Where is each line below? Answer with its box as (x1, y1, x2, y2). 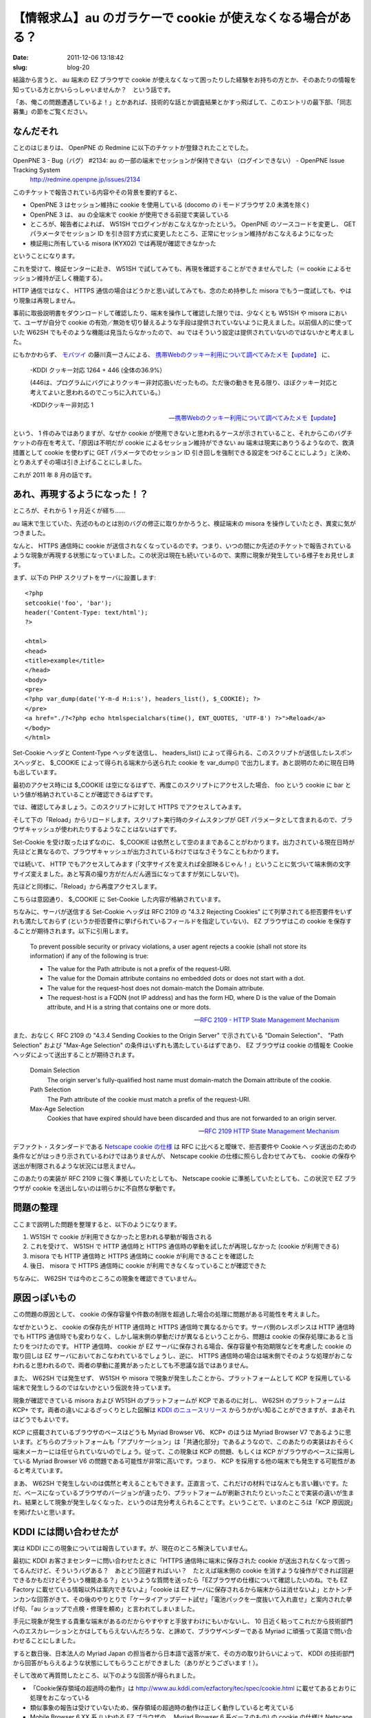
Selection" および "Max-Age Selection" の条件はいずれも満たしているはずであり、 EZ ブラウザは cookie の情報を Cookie (12, 1041, 354, 1049)
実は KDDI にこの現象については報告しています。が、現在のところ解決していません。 (12, 1543, 252, 1552)
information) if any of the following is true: (30, 952, 149, 960)
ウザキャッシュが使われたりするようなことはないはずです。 (12, 825, 181, 834)
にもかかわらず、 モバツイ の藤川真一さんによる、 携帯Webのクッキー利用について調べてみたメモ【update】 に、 (12, 350, 334, 359)
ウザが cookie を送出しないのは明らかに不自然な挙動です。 (12, 1184, 179, 1192)
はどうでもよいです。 (12, 1416, 73, 1424)
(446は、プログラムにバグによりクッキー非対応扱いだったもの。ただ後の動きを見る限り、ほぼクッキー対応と (30, 379, 338, 387)
